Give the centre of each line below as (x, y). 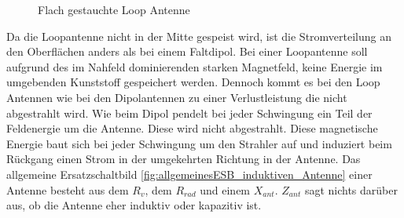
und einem (225, 189)
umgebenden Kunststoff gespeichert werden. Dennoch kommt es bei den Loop (193, 82)
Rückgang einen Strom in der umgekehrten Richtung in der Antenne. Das (184, 159)
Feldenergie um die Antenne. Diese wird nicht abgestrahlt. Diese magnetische (192, 128)
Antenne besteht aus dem (68, 189)
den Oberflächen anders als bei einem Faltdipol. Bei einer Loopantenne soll (187, 51)
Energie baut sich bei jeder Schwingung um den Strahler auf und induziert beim (199, 143)
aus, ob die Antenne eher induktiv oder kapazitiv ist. (134, 205)
